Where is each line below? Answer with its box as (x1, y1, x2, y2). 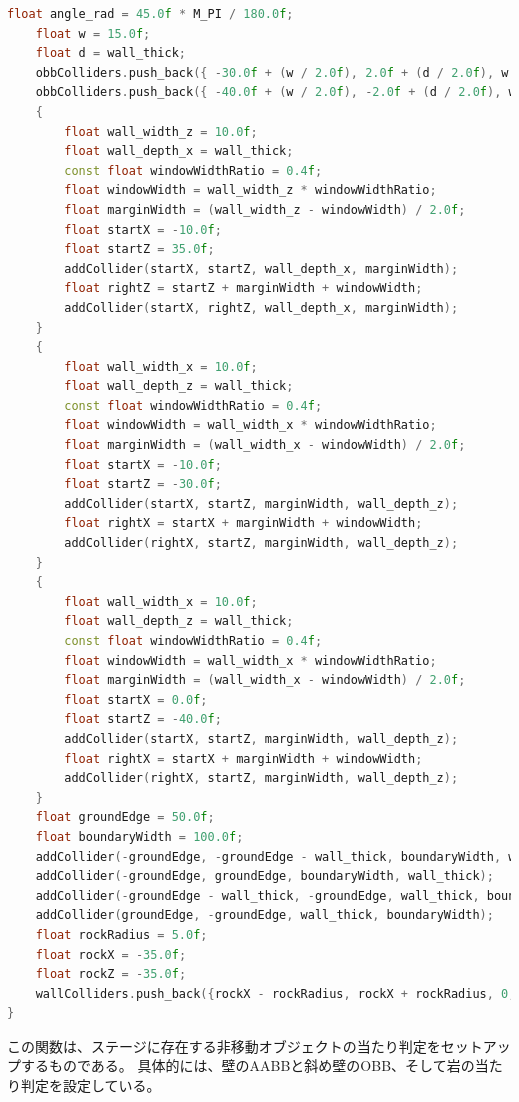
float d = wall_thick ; (35, 46, 187, 61)
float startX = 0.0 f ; (64, 692, 208, 707)
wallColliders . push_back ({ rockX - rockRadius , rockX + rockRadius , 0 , (35, 986, 516, 1001)
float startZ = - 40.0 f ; (64, 712, 222, 727)
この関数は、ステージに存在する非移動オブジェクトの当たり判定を (7, 1035, 441, 1056)
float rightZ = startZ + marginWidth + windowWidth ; (64, 281, 423, 296)
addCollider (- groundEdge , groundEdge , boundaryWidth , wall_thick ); (35, 869, 494, 884)
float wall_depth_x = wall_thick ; (64, 144, 294, 159)
